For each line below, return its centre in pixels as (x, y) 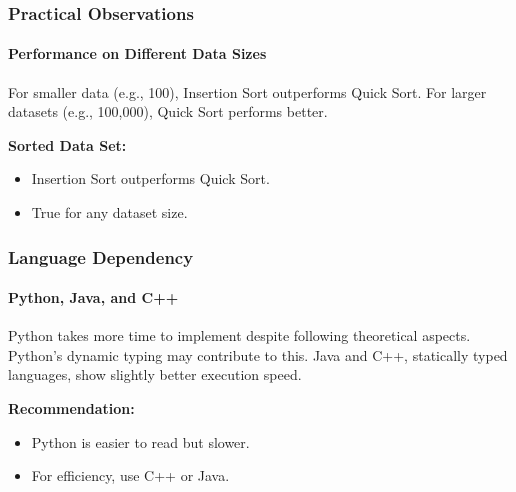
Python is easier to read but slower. (140, 441)
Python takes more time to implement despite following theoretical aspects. (239, 335)
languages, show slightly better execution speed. (155, 374)
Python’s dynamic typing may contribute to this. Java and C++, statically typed (258, 354)
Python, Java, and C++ (93, 297)
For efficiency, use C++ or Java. (130, 475)
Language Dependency (101, 256)
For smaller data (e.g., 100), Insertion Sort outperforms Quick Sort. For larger (247, 91)
